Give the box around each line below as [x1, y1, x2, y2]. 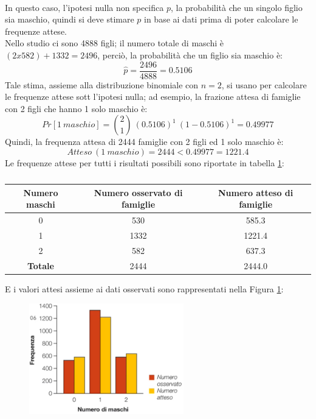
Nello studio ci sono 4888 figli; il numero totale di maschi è [5, 37, 224, 49]
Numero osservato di [94, 186, 183, 199]
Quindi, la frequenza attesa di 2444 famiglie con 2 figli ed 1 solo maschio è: [5, 135, 284, 148]
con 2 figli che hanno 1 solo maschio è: [5, 102, 148, 114]
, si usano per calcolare [221, 78, 307, 91]
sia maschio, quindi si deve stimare [5, 13, 134, 26]
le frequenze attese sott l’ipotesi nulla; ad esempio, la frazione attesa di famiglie [5, 90, 301, 103]
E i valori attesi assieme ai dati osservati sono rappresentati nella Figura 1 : [5, 282, 284, 295]
